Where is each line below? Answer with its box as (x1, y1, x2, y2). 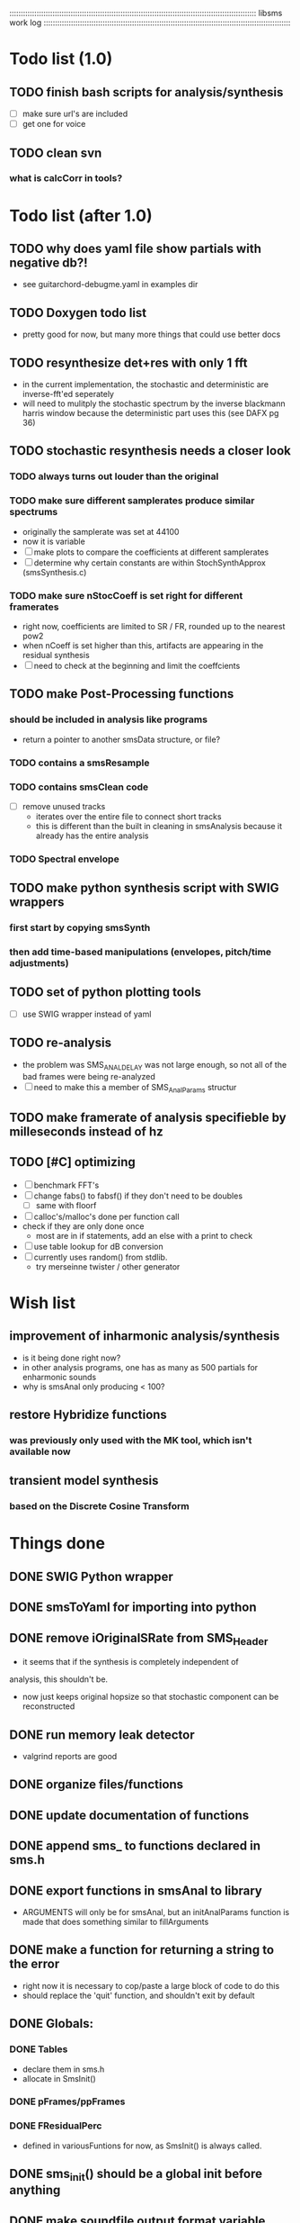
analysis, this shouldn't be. (9, 1674, 109, 1685)
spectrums (9, 506, 58, 519)
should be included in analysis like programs (9, 713, 208, 726)
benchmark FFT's (33, 1179, 100, 1190)
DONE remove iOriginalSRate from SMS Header (9, 1630, 269, 1648)
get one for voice (22, 119, 86, 130)
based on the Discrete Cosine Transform (9, 1500, 190, 1513)
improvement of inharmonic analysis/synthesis (9, 1328, 280, 1344)
